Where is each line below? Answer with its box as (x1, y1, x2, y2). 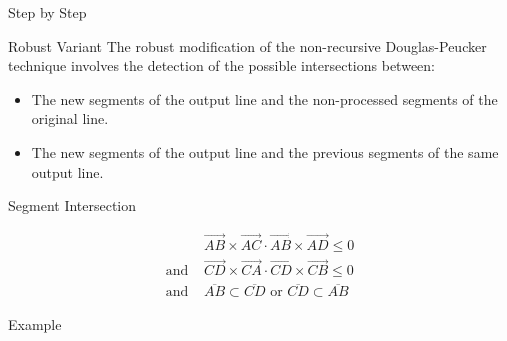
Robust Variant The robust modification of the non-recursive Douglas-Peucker (8, 35, 487, 56)
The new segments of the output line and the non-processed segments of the (31, 88, 498, 109)
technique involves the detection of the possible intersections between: (8, 55, 435, 76)
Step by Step (8, 2, 87, 22)
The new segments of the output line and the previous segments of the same (31, 141, 499, 162)
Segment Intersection (8, 195, 137, 216)
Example (8, 313, 62, 334)
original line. (31, 108, 109, 129)
